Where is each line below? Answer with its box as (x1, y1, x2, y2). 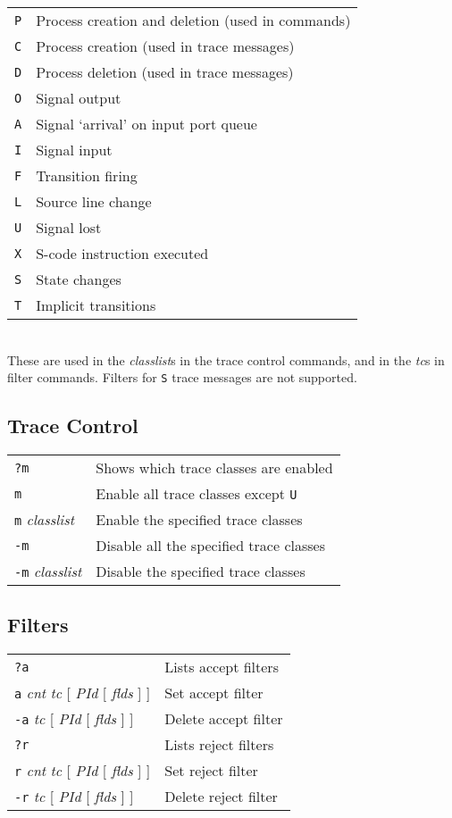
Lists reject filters (164, 734, 274, 755)
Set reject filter (164, 760, 258, 781)
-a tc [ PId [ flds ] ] (14, 708, 134, 730)
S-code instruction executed (36, 243, 209, 263)
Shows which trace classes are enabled (96, 457, 333, 479)
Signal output (36, 88, 121, 108)
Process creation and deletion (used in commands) (36, 10, 351, 30)
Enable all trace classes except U (96, 483, 297, 505)
